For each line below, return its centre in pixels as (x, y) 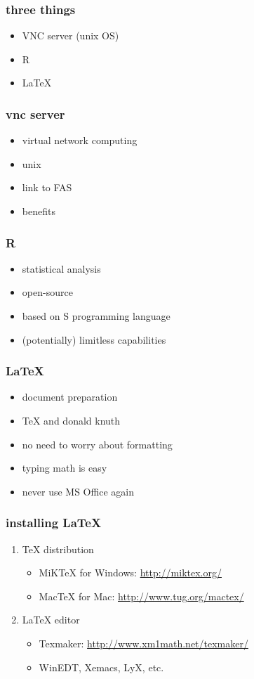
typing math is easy (65, 468)
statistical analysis (61, 268)
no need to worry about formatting (97, 444)
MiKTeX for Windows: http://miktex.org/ (130, 573)
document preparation (70, 397)
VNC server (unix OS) (71, 35)
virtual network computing (80, 140)
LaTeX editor (51, 620)
